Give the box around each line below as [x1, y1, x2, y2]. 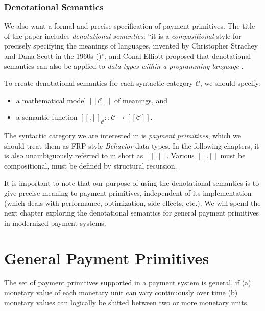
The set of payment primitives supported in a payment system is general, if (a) [4, 277, 251, 288]
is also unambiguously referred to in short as [4, 150, 143, 161]
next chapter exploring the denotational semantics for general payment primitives [4, 207, 259, 218]
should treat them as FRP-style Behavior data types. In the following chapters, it [4, 140, 259, 151]
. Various [166, 150, 195, 161]
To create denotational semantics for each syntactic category [4, 78, 194, 88]
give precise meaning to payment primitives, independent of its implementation [4, 187, 252, 198]
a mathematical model [16, 94, 86, 105]
